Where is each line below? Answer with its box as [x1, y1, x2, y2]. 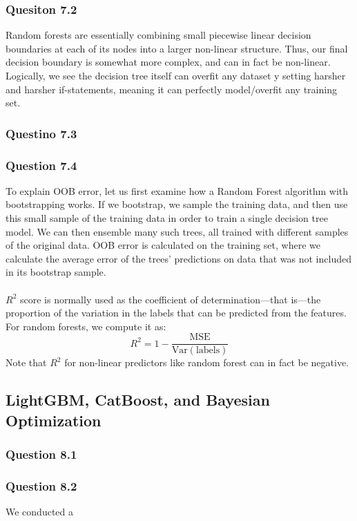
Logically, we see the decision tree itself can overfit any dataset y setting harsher [6, 68, 346, 82]
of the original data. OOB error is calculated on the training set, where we [6, 238, 320, 252]
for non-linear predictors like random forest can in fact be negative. [64, 355, 349, 370]
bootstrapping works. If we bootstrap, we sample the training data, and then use [6, 197, 348, 211]
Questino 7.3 [6, 124, 77, 142]
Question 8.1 [6, 446, 77, 463]
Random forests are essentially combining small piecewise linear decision [6, 28, 311, 42]
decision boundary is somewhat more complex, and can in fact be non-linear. [6, 55, 331, 69]
